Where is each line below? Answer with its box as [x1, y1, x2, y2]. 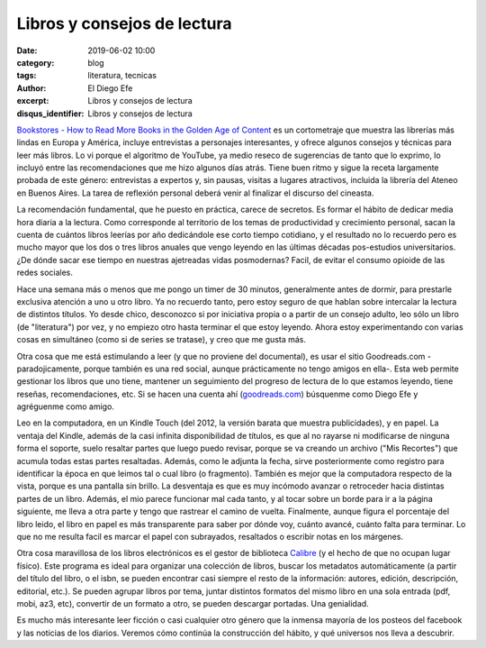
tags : [16, 70, 37, 81]
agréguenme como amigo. [16, 401, 114, 412]
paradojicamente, [16, 363, 82, 374]
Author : [16, 82, 47, 94]
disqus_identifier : [16, 108, 85, 119]
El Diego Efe [87, 82, 133, 94]
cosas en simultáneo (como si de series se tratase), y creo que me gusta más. [16, 334, 306, 345]
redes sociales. [16, 267, 74, 278]
